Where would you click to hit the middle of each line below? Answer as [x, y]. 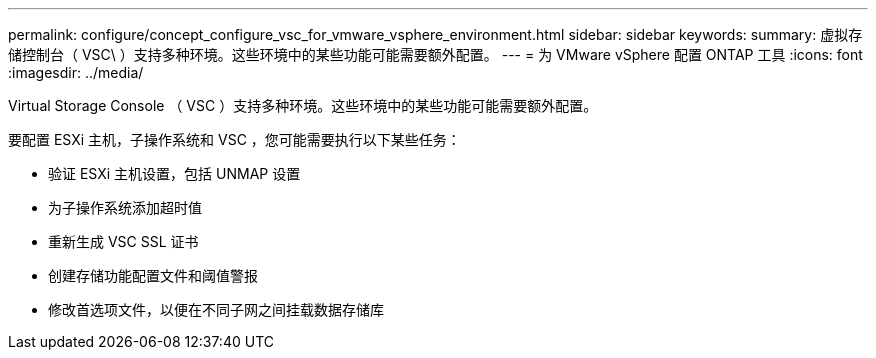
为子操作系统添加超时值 [125, 207]
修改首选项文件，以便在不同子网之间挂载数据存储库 [216, 309]
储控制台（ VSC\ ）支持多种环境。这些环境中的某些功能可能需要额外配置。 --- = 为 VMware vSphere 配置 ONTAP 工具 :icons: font [435, 54]
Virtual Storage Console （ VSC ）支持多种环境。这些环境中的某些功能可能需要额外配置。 [303, 105]
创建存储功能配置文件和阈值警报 [153, 275]
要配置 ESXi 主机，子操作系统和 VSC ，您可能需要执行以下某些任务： [234, 139]
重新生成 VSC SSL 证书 [123, 241]
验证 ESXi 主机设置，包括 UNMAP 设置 [174, 173]
